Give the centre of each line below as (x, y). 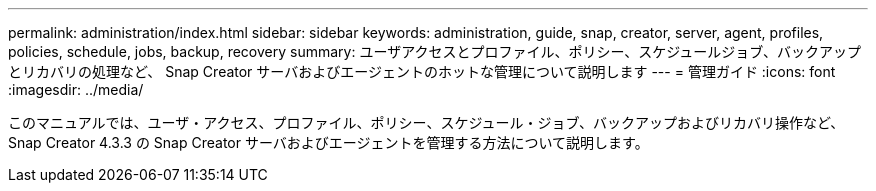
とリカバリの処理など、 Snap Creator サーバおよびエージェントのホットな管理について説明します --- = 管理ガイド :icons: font (422, 71)
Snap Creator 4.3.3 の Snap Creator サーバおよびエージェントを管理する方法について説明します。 (328, 142)
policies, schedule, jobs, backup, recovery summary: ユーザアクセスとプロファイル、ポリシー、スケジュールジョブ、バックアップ (434, 51)
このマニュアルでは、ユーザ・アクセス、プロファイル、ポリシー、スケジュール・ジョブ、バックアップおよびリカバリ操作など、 (426, 122)
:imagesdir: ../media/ (76, 89)
